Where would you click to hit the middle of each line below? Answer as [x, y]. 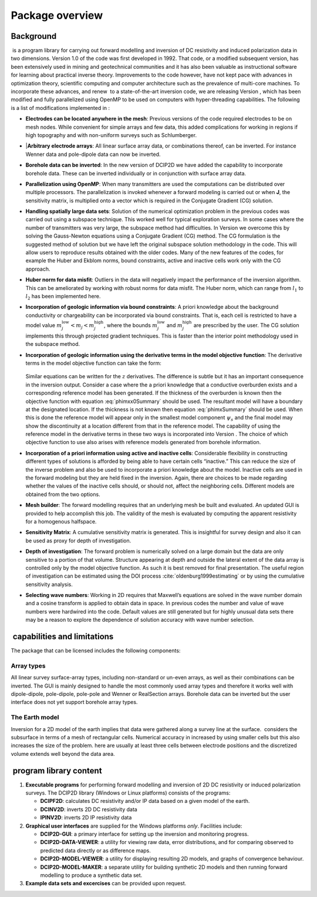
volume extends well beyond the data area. [63, 753]
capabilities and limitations [63, 637]
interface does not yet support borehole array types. [74, 702]
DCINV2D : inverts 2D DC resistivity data [89, 809]
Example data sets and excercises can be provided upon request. [106, 883]
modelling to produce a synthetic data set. [91, 875]
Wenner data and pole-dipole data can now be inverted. [93, 154]
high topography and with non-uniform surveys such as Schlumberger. [111, 135]
